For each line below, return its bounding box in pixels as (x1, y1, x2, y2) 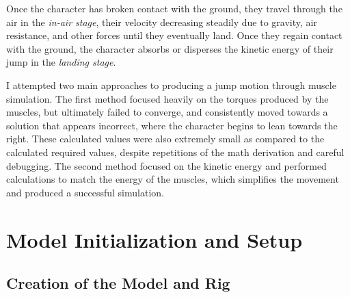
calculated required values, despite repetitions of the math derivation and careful (6, 144, 345, 159)
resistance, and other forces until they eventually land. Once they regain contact (6, 28, 342, 42)
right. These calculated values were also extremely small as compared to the (6, 131, 325, 146)
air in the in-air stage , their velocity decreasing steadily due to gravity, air (6, 14, 317, 29)
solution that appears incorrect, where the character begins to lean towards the (6, 118, 338, 132)
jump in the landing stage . (6, 55, 116, 69)
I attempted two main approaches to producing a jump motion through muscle (6, 77, 336, 92)
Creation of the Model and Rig (6, 272, 230, 294)
